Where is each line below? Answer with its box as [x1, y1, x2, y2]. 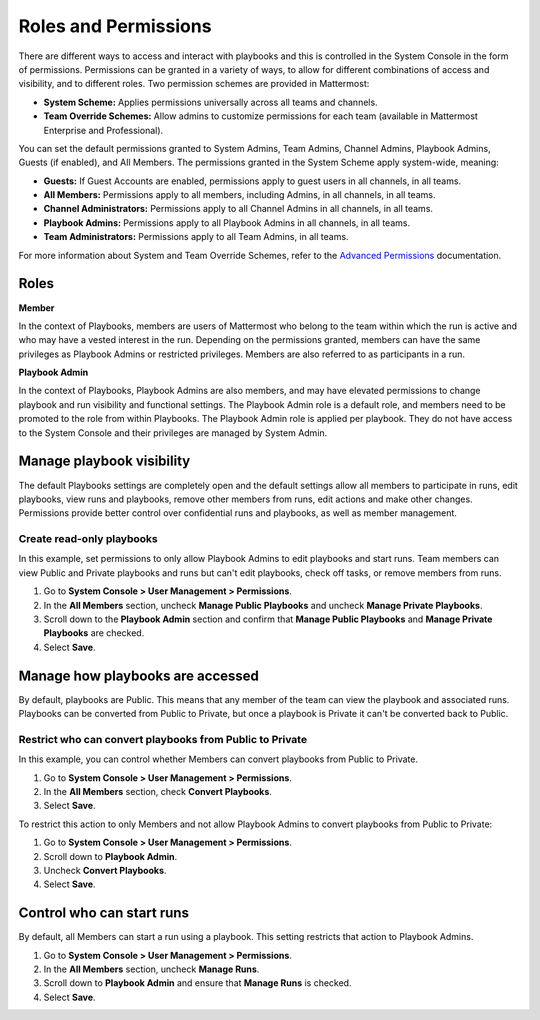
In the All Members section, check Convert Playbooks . [43, 786, 272, 798]
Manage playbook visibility [18, 453, 191, 470]
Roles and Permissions [18, 15, 212, 37]
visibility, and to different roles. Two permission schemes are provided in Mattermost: [18, 78, 370, 90]
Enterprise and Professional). [43, 124, 164, 136]
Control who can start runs [18, 905, 190, 922]
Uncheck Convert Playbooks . [43, 865, 167, 876]
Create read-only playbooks [18, 532, 159, 546]
